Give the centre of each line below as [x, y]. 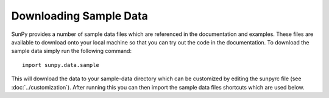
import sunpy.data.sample [61, 65]
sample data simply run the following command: [72, 51]
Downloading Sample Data [80, 16]
